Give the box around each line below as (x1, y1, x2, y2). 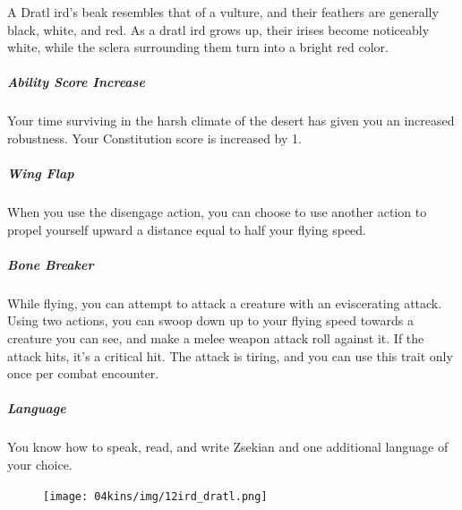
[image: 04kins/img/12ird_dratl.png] (43, 489, 268, 503)
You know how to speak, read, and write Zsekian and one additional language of (7, 437, 449, 456)
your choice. (7, 454, 73, 473)
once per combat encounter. (7, 364, 159, 383)
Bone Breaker (7, 255, 94, 273)
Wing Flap (7, 164, 74, 183)
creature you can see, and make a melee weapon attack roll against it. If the (7, 329, 424, 348)
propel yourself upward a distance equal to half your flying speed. (7, 220, 366, 238)
